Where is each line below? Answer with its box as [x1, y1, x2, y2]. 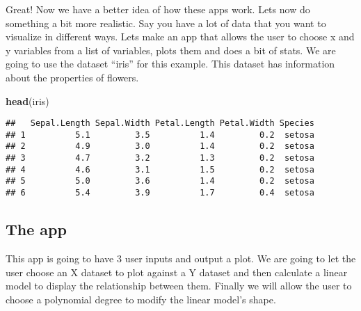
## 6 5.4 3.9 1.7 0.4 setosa [6, 188, 314, 198]
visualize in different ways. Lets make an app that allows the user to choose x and [6, 29, 355, 44]
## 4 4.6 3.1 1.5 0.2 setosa [6, 164, 314, 175]
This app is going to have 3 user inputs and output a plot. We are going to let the [6, 250, 356, 265]
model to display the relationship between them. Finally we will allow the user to [6, 278, 352, 293]
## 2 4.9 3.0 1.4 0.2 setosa [6, 141, 314, 152]
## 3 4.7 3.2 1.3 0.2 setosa [6, 153, 314, 164]
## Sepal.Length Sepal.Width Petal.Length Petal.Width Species [6, 118, 314, 129]
